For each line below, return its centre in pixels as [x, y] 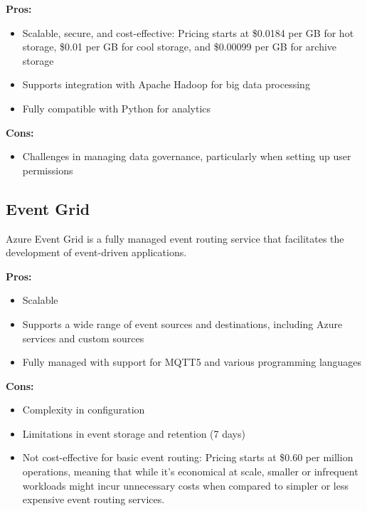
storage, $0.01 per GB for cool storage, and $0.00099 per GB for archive [180, 47]
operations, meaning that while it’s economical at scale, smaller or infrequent [190, 472]
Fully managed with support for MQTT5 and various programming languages [192, 362]
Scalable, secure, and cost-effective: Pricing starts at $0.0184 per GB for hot [188, 32]
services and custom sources [83, 338]
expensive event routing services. [94, 499]
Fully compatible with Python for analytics [117, 108]
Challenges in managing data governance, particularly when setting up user [187, 156]
